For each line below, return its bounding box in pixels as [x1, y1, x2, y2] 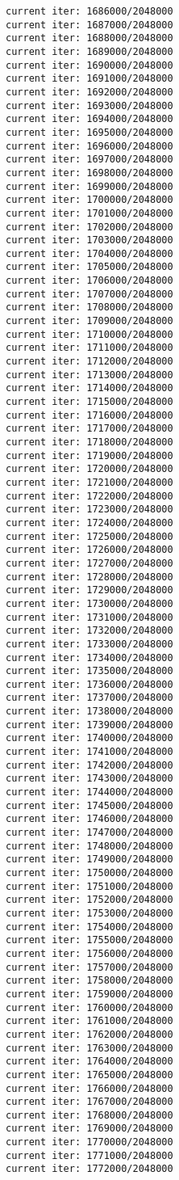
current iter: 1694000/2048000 [6, 113, 173, 125]
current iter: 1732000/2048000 [6, 625, 173, 637]
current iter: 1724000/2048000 [6, 516, 173, 529]
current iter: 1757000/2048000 [6, 961, 173, 973]
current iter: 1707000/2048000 [6, 288, 173, 300]
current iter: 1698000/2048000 [6, 166, 173, 179]
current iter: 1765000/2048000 [6, 1068, 173, 1081]
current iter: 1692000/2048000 [6, 86, 173, 98]
